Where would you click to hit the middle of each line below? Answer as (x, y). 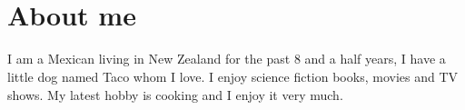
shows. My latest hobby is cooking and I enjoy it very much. (175, 94)
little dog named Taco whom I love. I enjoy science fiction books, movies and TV (233, 76)
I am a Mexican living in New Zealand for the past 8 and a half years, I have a (227, 59)
